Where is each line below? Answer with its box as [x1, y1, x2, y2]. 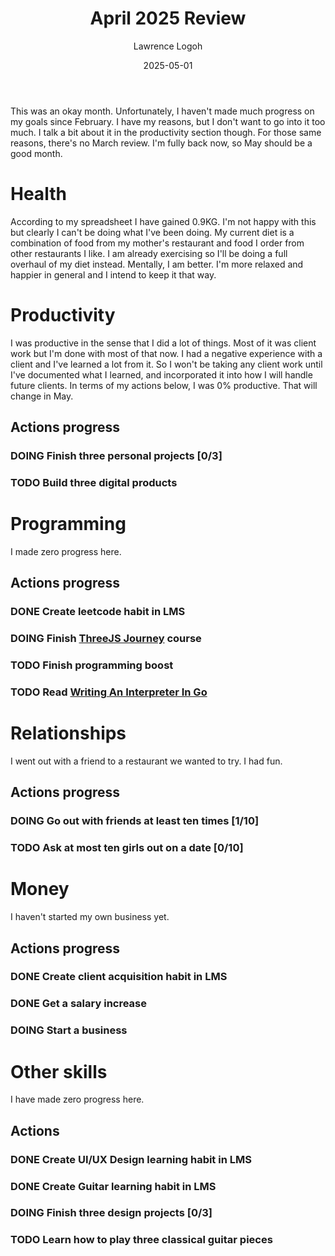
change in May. [10, 390, 74, 402]
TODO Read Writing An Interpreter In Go [10, 685, 208, 699]
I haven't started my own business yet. [10, 911, 170, 923]
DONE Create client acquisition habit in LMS [10, 970, 228, 984]
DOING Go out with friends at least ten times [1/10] [10, 814, 260, 828]
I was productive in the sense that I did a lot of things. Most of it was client [10, 337, 317, 349]
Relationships [10, 722, 127, 745]
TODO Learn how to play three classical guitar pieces [10, 1233, 273, 1247]
